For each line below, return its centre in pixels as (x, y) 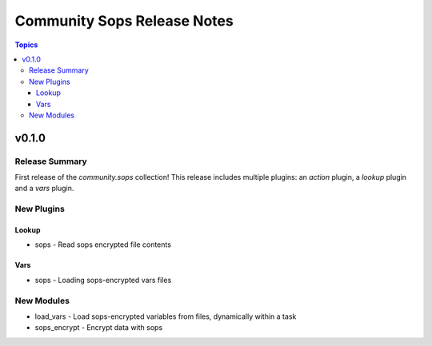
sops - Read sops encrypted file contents (103, 245)
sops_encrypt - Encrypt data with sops (99, 328)
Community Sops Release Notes (124, 21)
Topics (26, 45)
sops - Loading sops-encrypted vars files (103, 280)
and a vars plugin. (44, 189)
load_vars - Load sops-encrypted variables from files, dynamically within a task (166, 316)
